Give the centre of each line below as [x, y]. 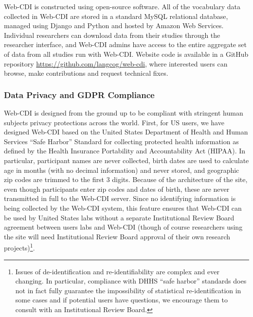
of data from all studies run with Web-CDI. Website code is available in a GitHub [126, 54]
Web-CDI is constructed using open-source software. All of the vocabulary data [122, 6]
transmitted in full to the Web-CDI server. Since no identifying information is [120, 198]
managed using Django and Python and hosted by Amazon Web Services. [114, 25]
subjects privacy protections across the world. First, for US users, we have [114, 122]
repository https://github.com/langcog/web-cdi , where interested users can [116, 63]
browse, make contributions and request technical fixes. [86, 73]
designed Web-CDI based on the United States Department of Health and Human [126, 132]
